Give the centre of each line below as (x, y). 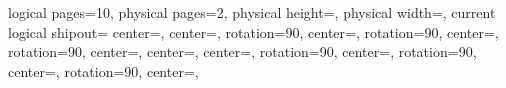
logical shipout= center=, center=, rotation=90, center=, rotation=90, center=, (253, 31)
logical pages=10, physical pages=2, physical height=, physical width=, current (252, 12)
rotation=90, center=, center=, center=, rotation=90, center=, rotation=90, (242, 51)
